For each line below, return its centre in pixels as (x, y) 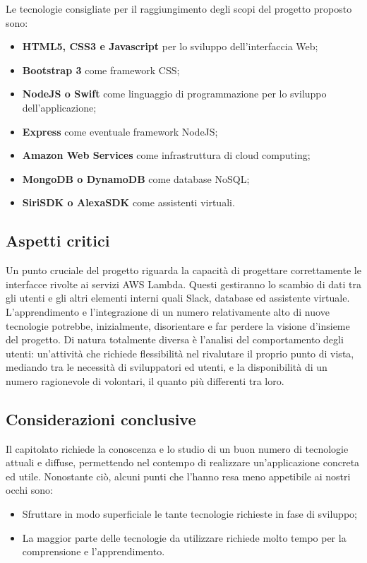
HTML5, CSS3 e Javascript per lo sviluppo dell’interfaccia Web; (170, 46)
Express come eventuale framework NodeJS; (120, 131)
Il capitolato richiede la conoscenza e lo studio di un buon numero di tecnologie (177, 448)
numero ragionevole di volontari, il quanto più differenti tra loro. (145, 380)
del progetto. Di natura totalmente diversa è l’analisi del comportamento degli (175, 339)
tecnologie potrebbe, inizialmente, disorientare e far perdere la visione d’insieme (178, 325)
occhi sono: (29, 490)
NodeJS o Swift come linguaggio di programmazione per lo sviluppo (174, 94)
